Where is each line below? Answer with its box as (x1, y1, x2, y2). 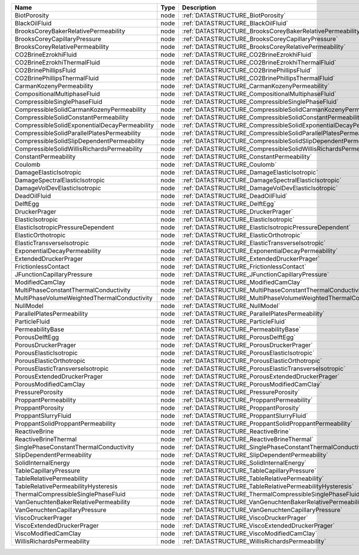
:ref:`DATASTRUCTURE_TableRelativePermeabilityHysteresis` (182, 482, 354, 490)
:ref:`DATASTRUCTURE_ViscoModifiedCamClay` (182, 529, 317, 538)
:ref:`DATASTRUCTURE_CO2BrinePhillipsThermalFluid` (182, 74, 335, 82)
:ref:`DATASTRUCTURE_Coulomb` (182, 160, 277, 169)
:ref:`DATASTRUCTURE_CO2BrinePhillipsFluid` (182, 66, 312, 74)
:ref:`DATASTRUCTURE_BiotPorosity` (182, 11, 286, 19)
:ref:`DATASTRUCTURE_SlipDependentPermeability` (182, 451, 328, 459)
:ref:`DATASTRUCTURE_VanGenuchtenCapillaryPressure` (182, 506, 343, 514)
